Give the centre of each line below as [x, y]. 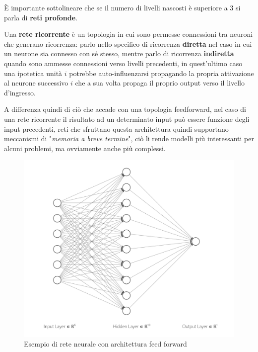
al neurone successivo [36, 83]
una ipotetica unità [33, 73]
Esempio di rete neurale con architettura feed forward [105, 344]
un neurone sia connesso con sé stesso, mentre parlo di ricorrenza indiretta [119, 53]
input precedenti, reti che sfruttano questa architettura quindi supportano [116, 129]
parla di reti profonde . [41, 17]
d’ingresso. [20, 92]
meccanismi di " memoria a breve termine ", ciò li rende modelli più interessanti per [129, 138]
